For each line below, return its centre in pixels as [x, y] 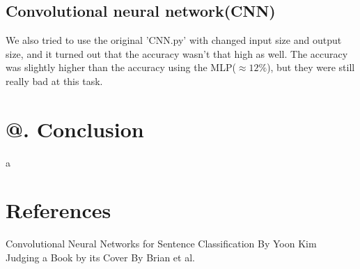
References [58, 210]
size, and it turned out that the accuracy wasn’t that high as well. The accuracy [177, 53]
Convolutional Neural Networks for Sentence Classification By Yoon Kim [161, 244]
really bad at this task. [54, 80]
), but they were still [311, 67]
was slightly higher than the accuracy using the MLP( [121, 67]
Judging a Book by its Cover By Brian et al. [100, 258]
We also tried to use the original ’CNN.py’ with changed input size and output [174, 40]
